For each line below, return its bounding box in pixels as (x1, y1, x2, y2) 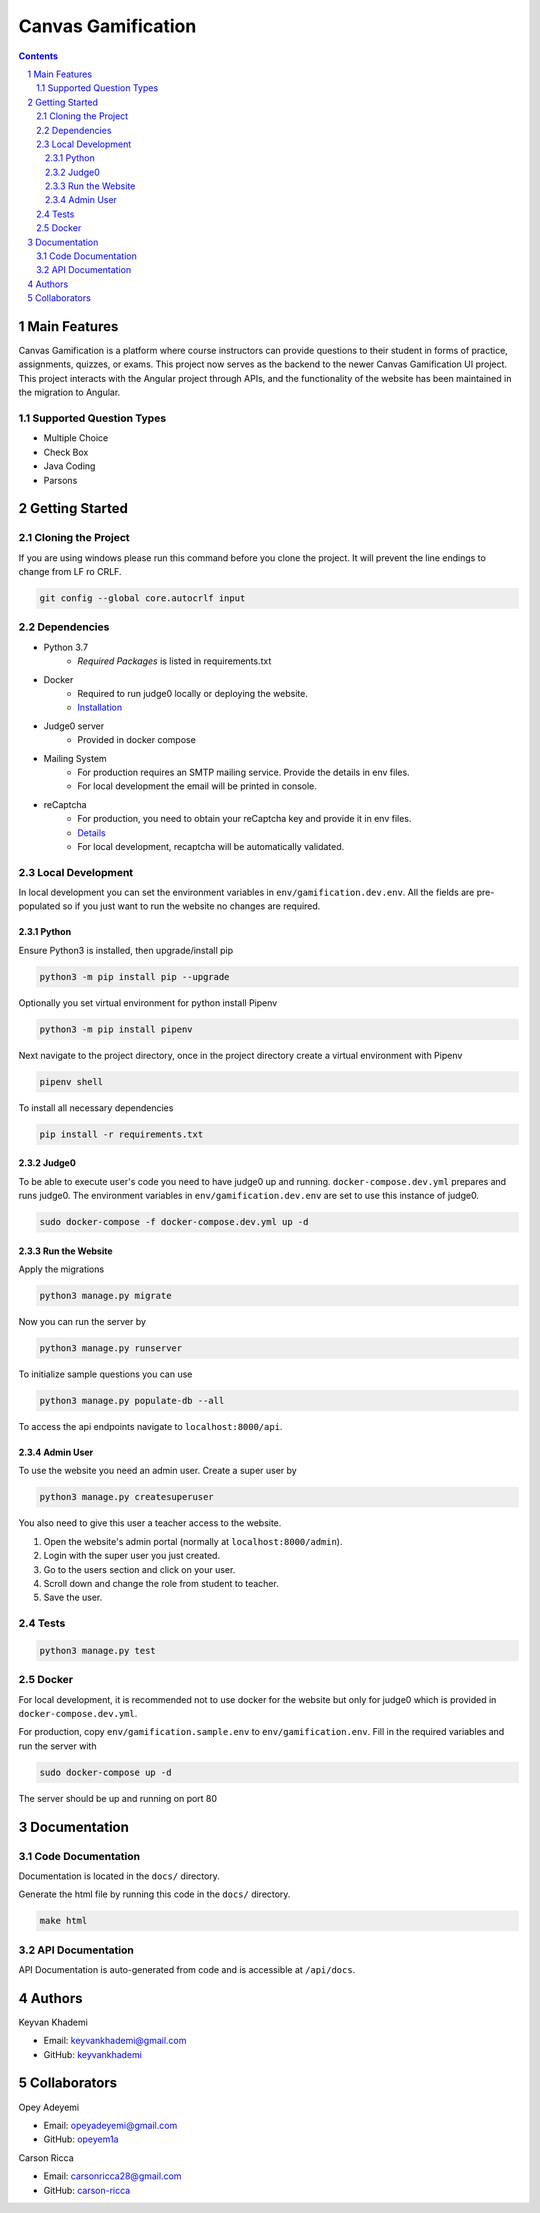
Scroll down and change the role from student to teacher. (43, 1577, 279, 1589)
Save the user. (43, 1591, 103, 1604)
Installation (77, 701, 123, 714)
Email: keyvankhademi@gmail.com (43, 2035, 187, 2047)
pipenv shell (39, 1076, 104, 1087)
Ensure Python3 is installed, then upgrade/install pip (18, 944, 234, 956)
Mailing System (43, 752, 107, 764)
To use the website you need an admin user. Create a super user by (18, 1465, 297, 1477)
